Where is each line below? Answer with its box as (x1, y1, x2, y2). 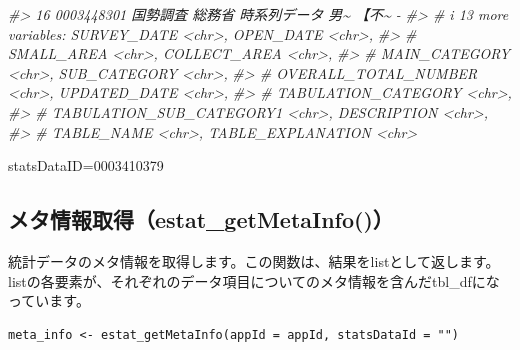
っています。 (8, 290, 90, 311)
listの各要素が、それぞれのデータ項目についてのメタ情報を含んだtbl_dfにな (8, 270, 500, 291)
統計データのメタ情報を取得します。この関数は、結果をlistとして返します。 (8, 250, 500, 271)
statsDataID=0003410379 (8, 155, 164, 176)
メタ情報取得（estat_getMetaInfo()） (8, 204, 394, 235)
